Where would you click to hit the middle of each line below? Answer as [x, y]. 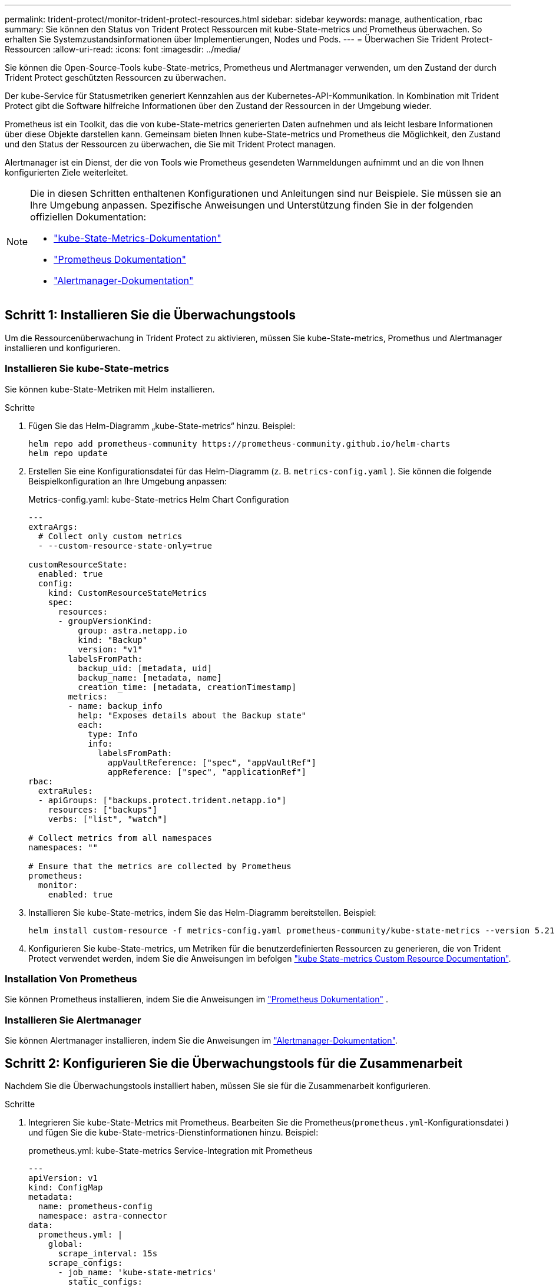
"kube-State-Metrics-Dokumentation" [138, 238]
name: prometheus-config [95, 1206]
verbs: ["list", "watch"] [108, 819]
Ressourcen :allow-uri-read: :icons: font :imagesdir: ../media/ [123, 49]
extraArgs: [53, 527]
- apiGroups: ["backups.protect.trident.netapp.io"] [162, 800]
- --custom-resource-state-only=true [125, 545]
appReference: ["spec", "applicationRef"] [207, 772]
